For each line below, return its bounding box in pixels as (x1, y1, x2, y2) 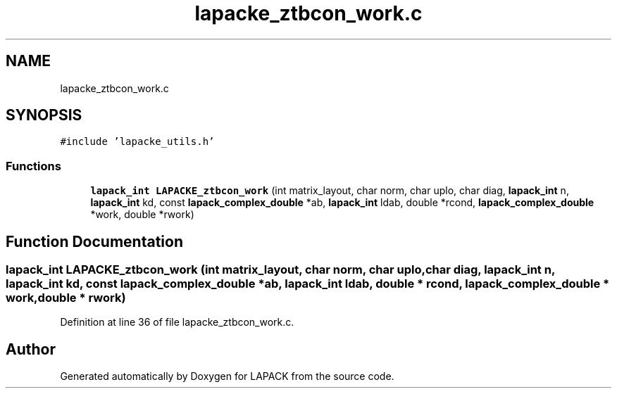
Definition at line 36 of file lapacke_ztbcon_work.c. (60, 316, 294, 329)
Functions (6, 158, 61, 173)
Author (6, 340, 56, 358)
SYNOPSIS (6, 106, 82, 125)
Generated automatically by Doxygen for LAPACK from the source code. (60, 370, 394, 383)
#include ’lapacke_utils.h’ (60, 136, 215, 148)
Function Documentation (6, 232, 183, 250)
